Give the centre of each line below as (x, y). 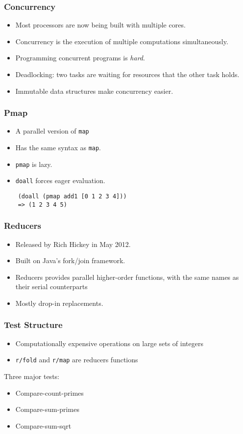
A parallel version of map (52, 131)
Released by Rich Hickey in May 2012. (73, 244)
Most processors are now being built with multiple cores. (100, 25)
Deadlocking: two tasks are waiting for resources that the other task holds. (127, 74)
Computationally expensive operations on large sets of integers (109, 343)
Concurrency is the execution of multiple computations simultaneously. (122, 41)
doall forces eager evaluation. (60, 180)
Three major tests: (32, 376)
